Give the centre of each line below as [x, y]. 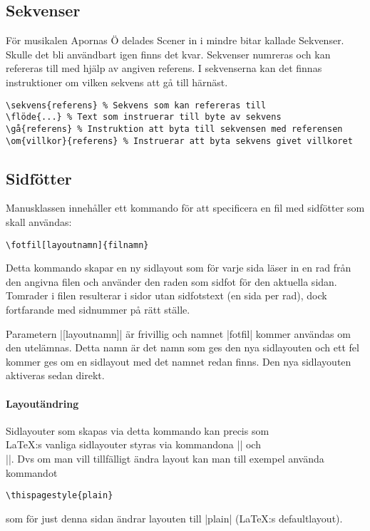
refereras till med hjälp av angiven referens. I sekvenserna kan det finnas [164, 68]
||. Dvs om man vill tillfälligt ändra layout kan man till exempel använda [165, 458]
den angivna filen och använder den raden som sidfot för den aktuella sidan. [171, 281]
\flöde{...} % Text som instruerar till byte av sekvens [144, 117]
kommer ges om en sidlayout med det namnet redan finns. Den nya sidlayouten [179, 361]
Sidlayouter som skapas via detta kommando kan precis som [138, 430]
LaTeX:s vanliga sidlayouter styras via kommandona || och [133, 444]
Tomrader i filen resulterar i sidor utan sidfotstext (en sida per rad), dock [166, 295]
